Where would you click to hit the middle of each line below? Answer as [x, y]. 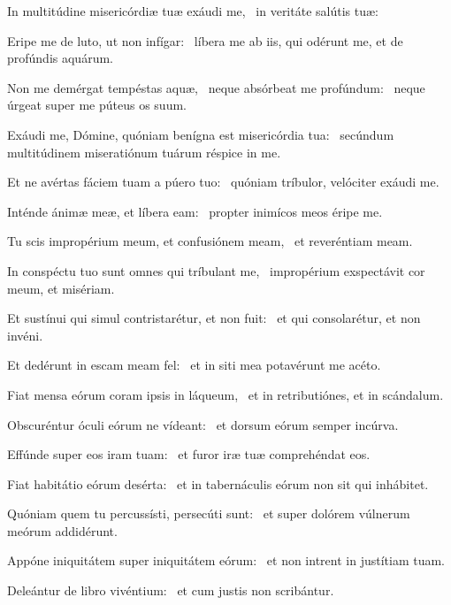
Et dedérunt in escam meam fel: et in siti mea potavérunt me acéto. [194, 365]
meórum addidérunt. [62, 530]
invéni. [25, 335]
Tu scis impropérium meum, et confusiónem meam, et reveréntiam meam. [210, 241]
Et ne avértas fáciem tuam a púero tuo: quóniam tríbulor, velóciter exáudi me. [223, 182]
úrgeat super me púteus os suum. [97, 105]
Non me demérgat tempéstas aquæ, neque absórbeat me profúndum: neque [216, 87]
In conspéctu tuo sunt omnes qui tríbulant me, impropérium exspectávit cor [216, 270]
